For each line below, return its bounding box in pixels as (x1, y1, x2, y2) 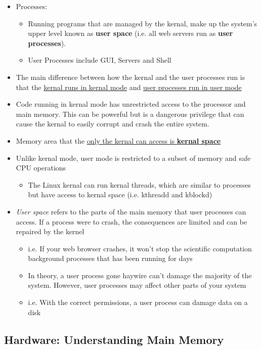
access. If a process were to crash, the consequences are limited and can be (16, 216, 247, 227)
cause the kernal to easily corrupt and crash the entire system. (16, 118, 209, 129)
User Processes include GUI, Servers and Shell (28, 55, 171, 65)
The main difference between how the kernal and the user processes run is (16, 71, 245, 82)
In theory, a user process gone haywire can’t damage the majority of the (28, 270, 252, 280)
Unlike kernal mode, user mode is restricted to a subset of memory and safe (16, 152, 251, 163)
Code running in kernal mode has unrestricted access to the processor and (16, 99, 246, 109)
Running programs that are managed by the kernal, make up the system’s (28, 18, 257, 28)
